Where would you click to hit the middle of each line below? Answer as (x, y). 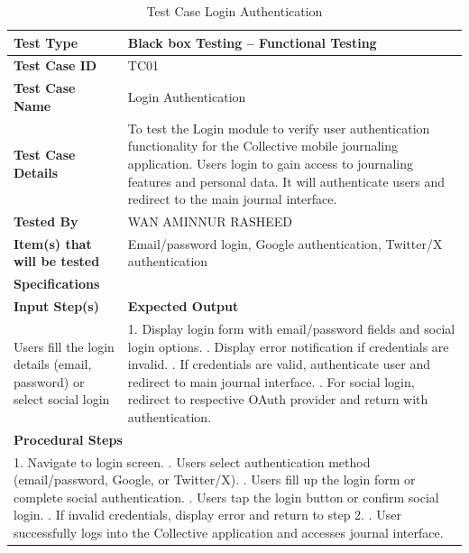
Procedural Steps (68, 439)
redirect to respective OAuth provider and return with (278, 399)
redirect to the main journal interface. (232, 199)
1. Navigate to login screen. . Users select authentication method (192, 461)
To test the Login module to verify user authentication (279, 128)
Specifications (57, 284)
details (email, (53, 364)
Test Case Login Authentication (234, 11)
